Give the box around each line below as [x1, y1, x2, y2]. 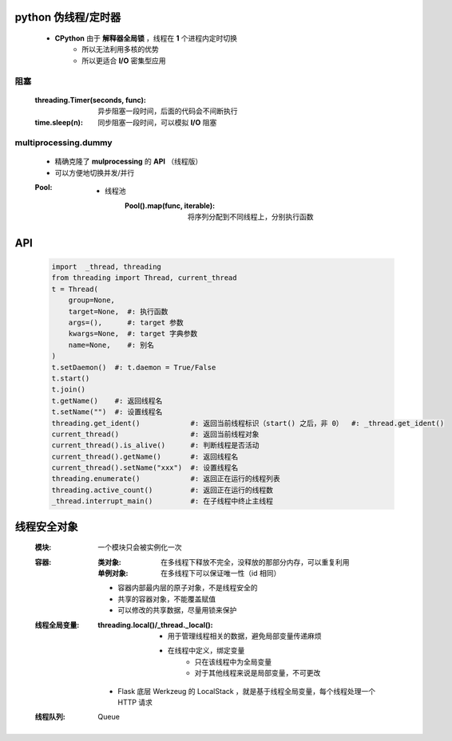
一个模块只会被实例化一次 [97, 542, 182, 552]
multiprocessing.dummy [14, 137, 113, 148]
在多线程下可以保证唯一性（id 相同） [161, 569, 281, 578]
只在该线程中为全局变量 [194, 656, 272, 666]
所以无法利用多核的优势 [81, 45, 159, 54]
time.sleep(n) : [34, 117, 84, 127]
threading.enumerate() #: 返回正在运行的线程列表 [51, 475, 281, 483]
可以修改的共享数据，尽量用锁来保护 [117, 605, 237, 615]
